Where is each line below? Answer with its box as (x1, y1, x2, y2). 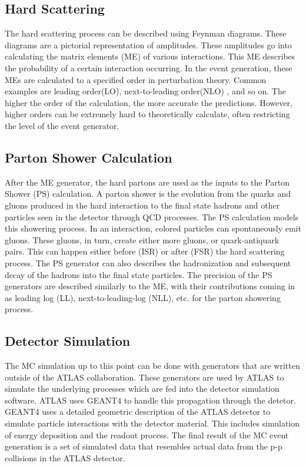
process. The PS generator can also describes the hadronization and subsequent (5, 256, 291, 269)
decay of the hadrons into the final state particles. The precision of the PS (5, 268, 272, 280)
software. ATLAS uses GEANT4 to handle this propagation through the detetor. (5, 394, 296, 406)
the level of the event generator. (5, 119, 119, 131)
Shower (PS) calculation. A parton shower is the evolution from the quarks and (5, 187, 291, 200)
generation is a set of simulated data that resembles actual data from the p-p (5, 440, 282, 452)
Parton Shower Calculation (5, 148, 172, 166)
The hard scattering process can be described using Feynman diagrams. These (5, 27, 287, 39)
